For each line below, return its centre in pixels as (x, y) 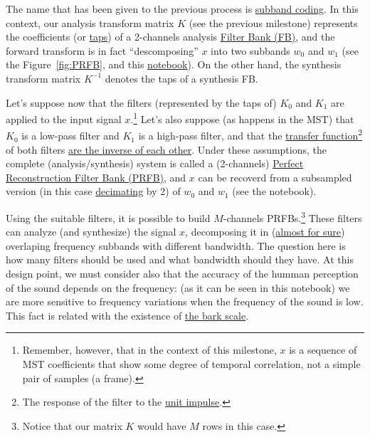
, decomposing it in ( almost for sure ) (265, 232)
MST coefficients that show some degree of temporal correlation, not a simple (191, 364)
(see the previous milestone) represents (273, 22)
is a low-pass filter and (70, 136)
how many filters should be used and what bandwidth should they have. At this (180, 259)
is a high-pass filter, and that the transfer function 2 (250, 135)
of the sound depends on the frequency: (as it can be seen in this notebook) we (178, 287)
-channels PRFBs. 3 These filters (292, 217)
